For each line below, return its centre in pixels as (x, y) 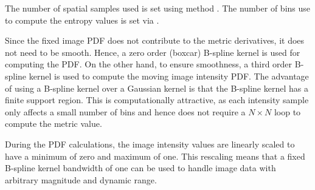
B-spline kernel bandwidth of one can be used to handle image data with (140, 168)
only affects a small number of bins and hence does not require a (125, 111)
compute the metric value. (54, 124)
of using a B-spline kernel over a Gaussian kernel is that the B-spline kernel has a (157, 88)
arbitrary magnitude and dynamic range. (81, 179)
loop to (287, 111)
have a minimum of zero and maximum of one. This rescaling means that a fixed (155, 156)
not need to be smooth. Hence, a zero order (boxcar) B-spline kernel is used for (153, 52)
